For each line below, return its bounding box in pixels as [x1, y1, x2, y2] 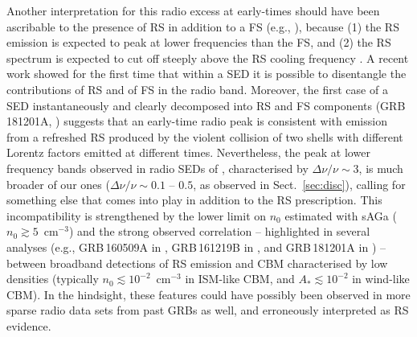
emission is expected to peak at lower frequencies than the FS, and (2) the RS [6, 34, 391, 51]
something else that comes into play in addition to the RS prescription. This [6, 191, 382, 208]
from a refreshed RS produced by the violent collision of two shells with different [6, 128, 403, 145]
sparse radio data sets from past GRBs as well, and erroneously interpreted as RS [6, 302, 409, 319]
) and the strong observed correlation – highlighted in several [68, 223, 370, 240]
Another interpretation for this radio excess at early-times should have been [6, 2, 380, 18]
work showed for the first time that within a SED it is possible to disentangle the [6, 65, 407, 82]
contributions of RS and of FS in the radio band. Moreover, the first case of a [6, 80, 388, 97]
